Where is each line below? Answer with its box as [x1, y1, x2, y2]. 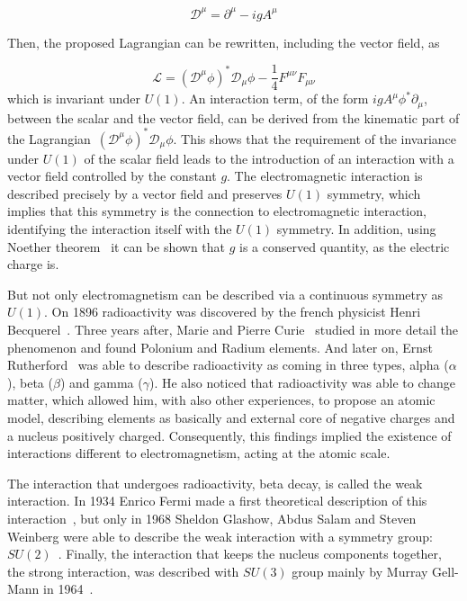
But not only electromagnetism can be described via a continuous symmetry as [7, 284, 444, 303]
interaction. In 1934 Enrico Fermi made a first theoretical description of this [7, 491, 427, 510]
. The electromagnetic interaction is [227, 166, 423, 185]
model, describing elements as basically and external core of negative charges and [7, 408, 455, 427]
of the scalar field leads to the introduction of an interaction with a [84, 148, 454, 167]
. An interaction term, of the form [181, 89, 369, 108]
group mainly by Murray [292, 561, 428, 580]
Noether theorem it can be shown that [7, 237, 226, 256]
